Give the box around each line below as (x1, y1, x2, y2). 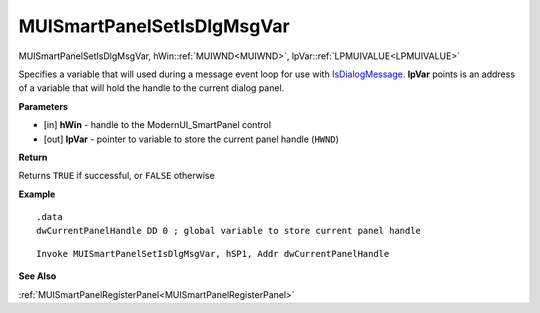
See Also (18, 270, 57, 282)
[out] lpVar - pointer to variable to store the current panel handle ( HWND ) (43, 133, 339, 145)
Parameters (18, 100, 69, 112)
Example (18, 188, 56, 200)
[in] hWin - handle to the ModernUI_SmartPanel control (43, 119, 272, 131)
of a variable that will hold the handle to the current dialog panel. (18, 82, 285, 94)
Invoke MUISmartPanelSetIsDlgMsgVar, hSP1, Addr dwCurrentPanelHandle (36, 248, 390, 259)
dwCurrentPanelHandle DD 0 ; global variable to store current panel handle (36, 225, 422, 237)
